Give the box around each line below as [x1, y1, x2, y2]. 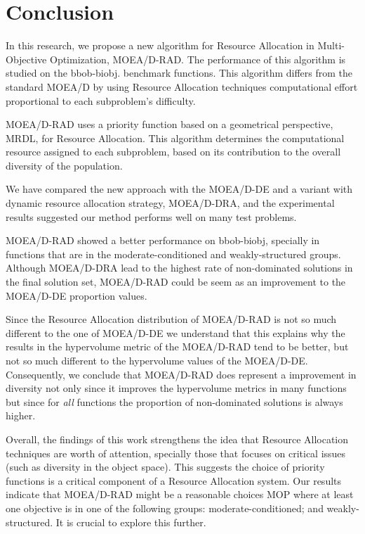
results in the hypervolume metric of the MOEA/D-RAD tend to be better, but [6, 339, 349, 354]
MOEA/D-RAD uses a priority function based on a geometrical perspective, [6, 117, 333, 132]
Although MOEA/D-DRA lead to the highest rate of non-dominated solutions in [6, 260, 353, 275]
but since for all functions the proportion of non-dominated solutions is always [6, 394, 343, 409]
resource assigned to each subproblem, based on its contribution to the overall [6, 144, 341, 159]
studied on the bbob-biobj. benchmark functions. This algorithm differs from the [6, 65, 353, 80]
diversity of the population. [6, 158, 123, 172]
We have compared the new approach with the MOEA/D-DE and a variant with [6, 182, 353, 196]
